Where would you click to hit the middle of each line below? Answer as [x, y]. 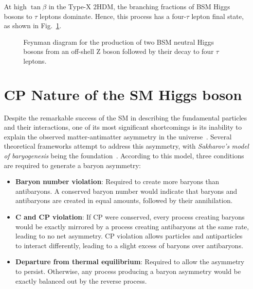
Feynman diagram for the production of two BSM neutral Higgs [119, 42]
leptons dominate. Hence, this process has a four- [113, 16]
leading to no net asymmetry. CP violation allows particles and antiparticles [129, 236]
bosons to [18, 16]
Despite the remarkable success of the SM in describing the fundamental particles [126, 117]
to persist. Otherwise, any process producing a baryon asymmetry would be [128, 271]
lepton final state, [217, 16]
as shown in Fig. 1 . [33, 25]
